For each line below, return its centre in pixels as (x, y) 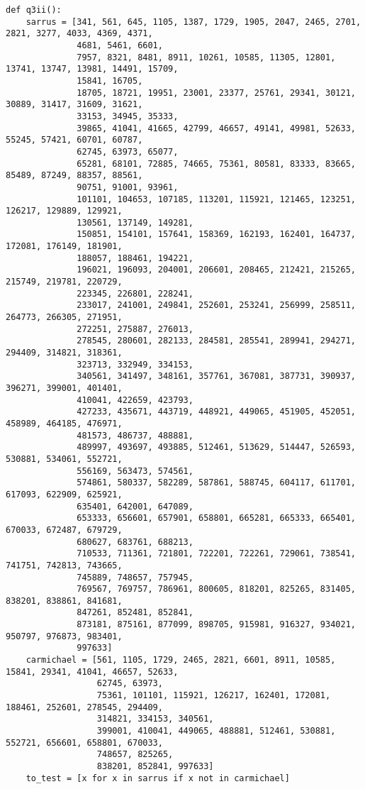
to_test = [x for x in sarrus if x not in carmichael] (158, 778)
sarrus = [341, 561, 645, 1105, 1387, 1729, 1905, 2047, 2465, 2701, (193, 22)
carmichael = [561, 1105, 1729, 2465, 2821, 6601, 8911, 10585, (181, 660)
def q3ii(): (34, 10)
